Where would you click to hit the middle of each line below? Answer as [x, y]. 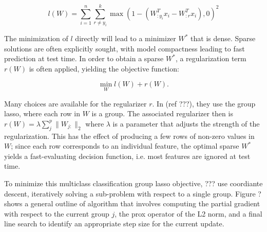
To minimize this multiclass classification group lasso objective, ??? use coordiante [133, 183]
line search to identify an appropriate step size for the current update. [114, 224]
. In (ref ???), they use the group [204, 103]
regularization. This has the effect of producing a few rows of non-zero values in [129, 136]
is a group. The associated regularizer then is [162, 113]
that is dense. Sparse [223, 38]
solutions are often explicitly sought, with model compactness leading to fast [125, 48]
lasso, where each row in [42, 113]
